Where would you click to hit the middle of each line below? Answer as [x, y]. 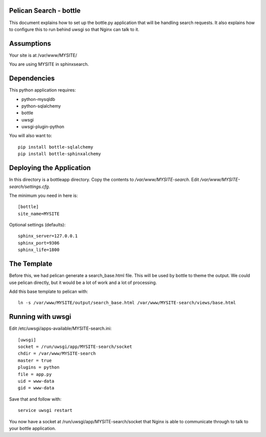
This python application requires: [43, 90]
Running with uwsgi [40, 317]
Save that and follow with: [35, 399]
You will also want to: [31, 136]
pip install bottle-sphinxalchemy [59, 154]
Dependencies [32, 78]
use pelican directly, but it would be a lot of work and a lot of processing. [83, 282]
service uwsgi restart [45, 410]
